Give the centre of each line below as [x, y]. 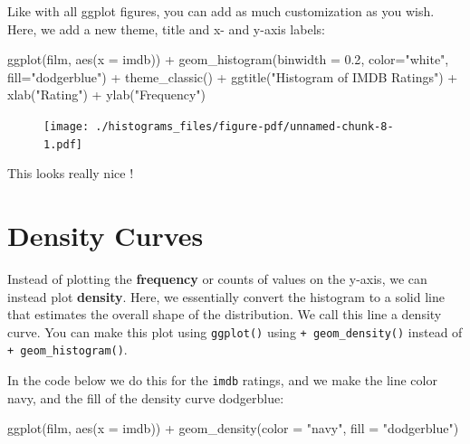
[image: [67, 126]
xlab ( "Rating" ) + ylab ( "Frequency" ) [107, 94]
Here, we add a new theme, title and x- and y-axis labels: [166, 28]
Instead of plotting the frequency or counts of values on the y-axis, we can [217, 279]
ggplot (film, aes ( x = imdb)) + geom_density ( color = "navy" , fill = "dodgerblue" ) [233, 428]
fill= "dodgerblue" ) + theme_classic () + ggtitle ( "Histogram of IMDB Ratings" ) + [233, 76]
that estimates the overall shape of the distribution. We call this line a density [225, 314]
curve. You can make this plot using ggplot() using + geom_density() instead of [235, 331]
